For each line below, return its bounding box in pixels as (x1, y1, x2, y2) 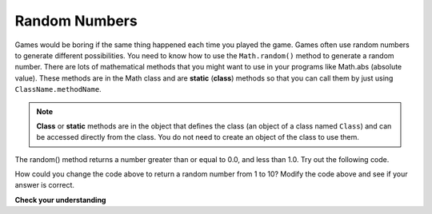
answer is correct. (14, 180, 75, 190)
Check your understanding (14, 195, 106, 204)
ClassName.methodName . (14, 85, 102, 94)
